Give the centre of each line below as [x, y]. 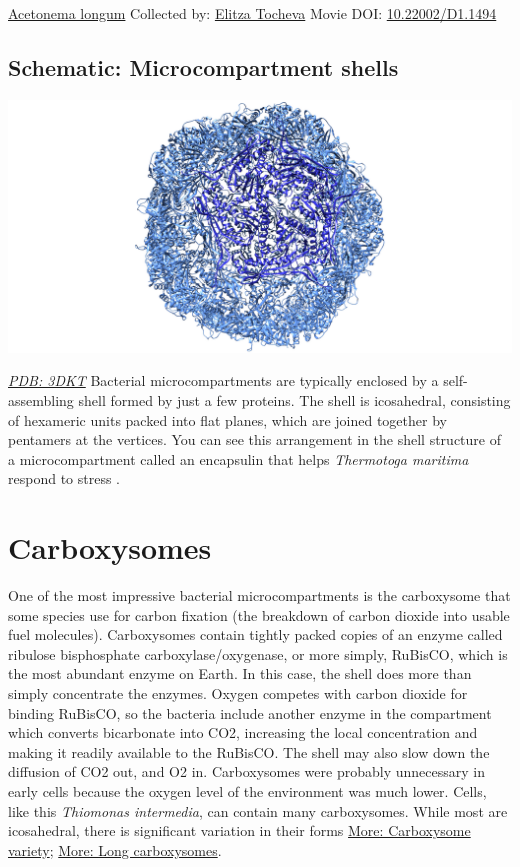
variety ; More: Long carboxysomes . [115, 849]
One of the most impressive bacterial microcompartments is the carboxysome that [259, 595]
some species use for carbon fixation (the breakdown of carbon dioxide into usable [259, 614]
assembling [41, 399]
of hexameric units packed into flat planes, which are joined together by [227, 419]
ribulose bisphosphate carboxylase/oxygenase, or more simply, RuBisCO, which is [258, 653]
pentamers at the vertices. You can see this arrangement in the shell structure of [254, 439]
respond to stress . [64, 478]
